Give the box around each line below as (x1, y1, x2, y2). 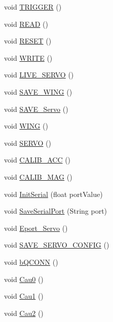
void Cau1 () (4, 291, 44, 301)
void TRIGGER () (4, 2, 62, 12)
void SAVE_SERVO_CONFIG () (4, 239, 109, 250)
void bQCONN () (4, 256, 58, 267)
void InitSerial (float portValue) (4, 188, 103, 199)
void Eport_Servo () (4, 222, 68, 233)
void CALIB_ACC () (4, 154, 71, 165)
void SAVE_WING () (4, 86, 72, 97)
